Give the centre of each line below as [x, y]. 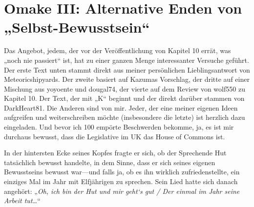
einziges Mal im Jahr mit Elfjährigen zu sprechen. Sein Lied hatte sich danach [121, 181]
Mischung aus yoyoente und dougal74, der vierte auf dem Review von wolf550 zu [125, 88]
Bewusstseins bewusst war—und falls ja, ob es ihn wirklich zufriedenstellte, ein [122, 172]
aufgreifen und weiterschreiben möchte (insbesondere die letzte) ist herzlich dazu [125, 117]
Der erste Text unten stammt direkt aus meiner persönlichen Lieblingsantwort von [127, 69]
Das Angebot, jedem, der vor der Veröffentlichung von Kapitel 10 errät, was [117, 50]
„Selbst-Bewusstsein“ [77, 27]
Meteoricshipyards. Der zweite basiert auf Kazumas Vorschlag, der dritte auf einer [127, 79]
